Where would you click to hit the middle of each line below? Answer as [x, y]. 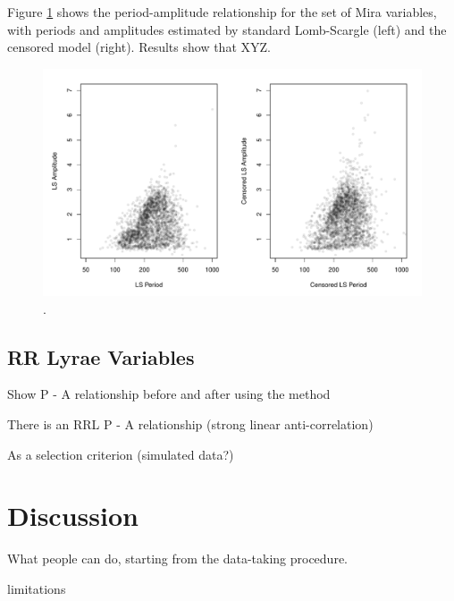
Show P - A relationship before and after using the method [169, 394]
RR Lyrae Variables [101, 356]
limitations [37, 588]
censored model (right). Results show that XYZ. [139, 47]
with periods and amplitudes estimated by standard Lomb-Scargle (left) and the [227, 29]
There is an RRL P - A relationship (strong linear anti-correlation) [190, 424]
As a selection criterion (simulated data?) [121, 454]
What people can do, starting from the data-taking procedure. [177, 559]
